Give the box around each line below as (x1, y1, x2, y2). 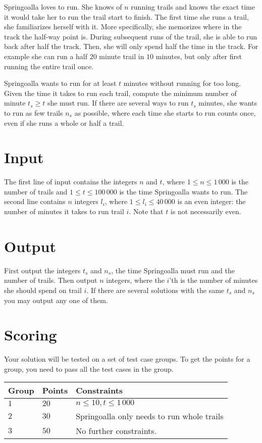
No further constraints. (76, 425, 157, 437)
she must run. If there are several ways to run (47, 97, 189, 108)
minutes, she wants (198, 97, 257, 108)
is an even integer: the (177, 196, 246, 207)
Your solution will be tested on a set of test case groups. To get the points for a (4, 354, 250, 364)
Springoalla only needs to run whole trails (76, 410, 224, 422)
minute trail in (99, 51, 144, 61)
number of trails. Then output (4, 275, 97, 285)
